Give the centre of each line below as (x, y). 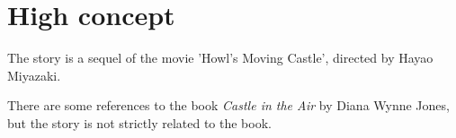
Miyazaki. (34, 75)
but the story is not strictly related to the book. (139, 122)
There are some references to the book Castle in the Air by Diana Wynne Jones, (228, 105)
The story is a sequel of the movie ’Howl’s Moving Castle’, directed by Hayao (220, 58)
